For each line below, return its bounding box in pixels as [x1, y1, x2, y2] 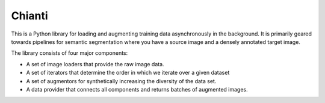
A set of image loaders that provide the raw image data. [26, 60, 165, 67]
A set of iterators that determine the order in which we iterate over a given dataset [26, 69, 230, 76]
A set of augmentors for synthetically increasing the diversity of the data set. [26, 77, 217, 84]
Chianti [11, 9, 48, 22]
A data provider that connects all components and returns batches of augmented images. [26, 86, 248, 93]
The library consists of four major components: [11, 49, 128, 57]
